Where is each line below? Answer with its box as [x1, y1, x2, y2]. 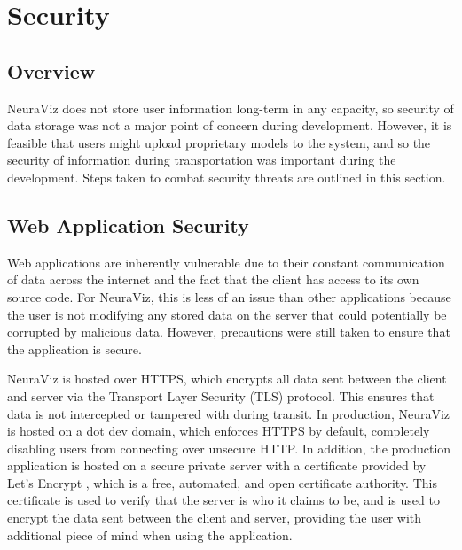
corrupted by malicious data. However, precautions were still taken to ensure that [7, 322, 450, 341]
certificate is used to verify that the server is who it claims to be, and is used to [7, 491, 440, 509]
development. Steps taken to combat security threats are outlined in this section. [7, 167, 446, 186]
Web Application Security [7, 211, 249, 238]
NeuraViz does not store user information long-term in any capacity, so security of [7, 98, 454, 117]
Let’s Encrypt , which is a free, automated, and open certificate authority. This [7, 473, 437, 492]
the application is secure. [7, 339, 142, 358]
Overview [7, 57, 96, 84]
